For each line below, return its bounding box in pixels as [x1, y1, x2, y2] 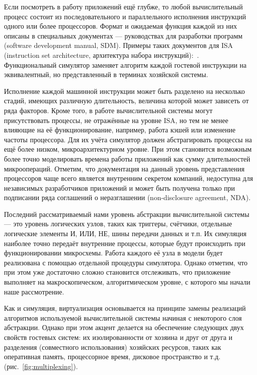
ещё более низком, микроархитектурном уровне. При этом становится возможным [4, 144, 252, 154]
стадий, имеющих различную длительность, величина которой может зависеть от [4, 95, 249, 106]
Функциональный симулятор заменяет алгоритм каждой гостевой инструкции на [4, 59, 247, 70]
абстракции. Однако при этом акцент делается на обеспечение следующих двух [4, 322, 244, 333]
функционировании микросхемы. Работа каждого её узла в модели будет [4, 248, 223, 258]
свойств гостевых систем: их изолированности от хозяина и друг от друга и [4, 332, 233, 342]
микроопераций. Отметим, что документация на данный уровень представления [4, 163, 245, 173]
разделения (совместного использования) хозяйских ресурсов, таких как [4, 341, 221, 352]
